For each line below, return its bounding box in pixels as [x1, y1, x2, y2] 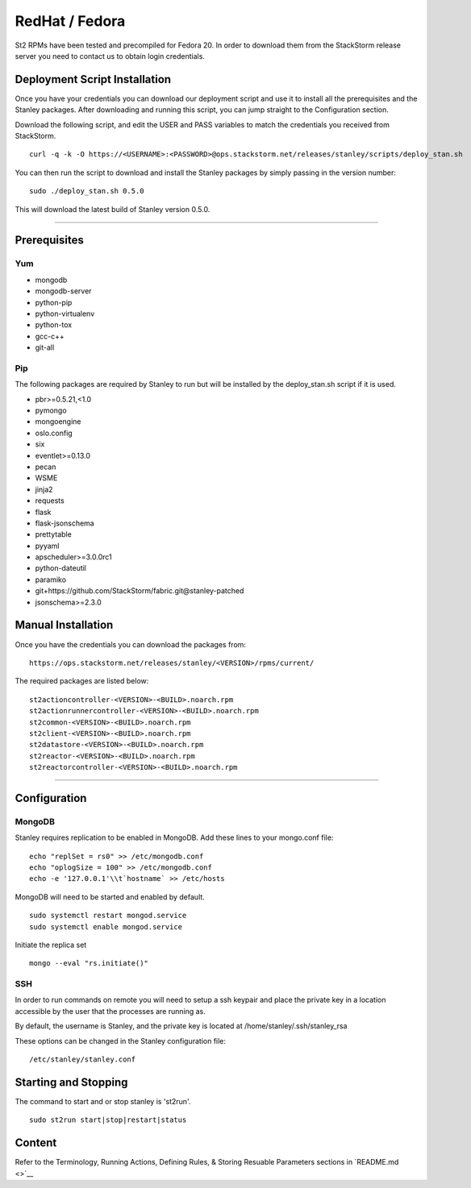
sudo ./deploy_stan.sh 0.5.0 [29, 186, 144, 196]
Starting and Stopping [15, 1075, 128, 1089]
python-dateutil [35, 563, 87, 573]
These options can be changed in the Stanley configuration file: [15, 1036, 226, 1045]
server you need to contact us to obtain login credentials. [15, 51, 206, 60]
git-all [35, 343, 55, 352]
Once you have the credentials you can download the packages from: [15, 639, 246, 649]
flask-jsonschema [35, 518, 94, 528]
